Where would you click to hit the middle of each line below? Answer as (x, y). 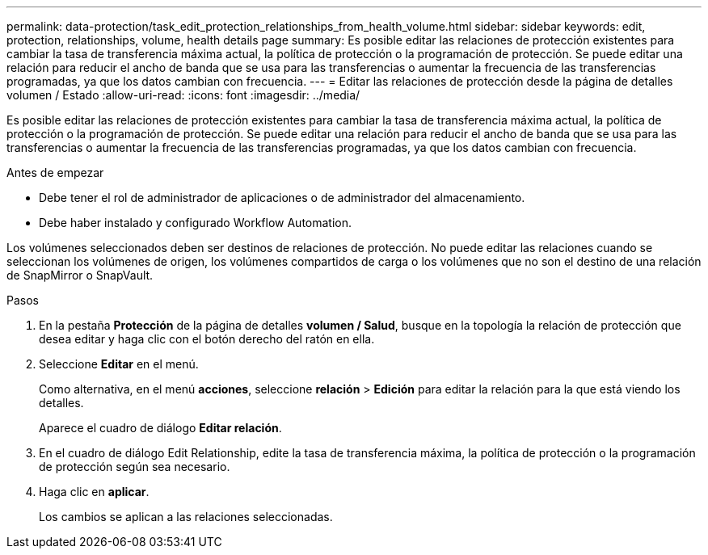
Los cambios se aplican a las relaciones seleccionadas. (186, 517)
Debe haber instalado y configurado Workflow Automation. (196, 223)
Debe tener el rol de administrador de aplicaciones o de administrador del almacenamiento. (282, 198)
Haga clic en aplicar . (94, 492)
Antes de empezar (55, 172)
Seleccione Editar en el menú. (119, 364)
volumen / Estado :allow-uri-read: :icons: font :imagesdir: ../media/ (183, 95)
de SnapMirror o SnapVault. (80, 275)
